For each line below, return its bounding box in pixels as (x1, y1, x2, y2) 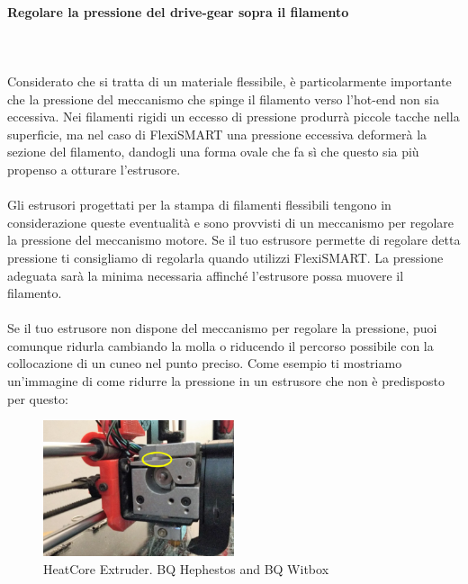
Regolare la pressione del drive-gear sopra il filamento (7, 2, 349, 21)
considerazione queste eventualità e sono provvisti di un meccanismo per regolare (7, 212, 454, 231)
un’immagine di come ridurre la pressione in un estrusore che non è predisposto (7, 372, 445, 391)
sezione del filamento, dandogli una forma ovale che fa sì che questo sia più (7, 142, 419, 161)
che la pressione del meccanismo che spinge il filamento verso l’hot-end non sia (7, 89, 439, 108)
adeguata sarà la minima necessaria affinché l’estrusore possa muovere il (7, 265, 404, 284)
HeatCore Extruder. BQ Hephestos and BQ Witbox (43, 559, 329, 578)
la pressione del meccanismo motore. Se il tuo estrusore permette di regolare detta (7, 230, 461, 249)
